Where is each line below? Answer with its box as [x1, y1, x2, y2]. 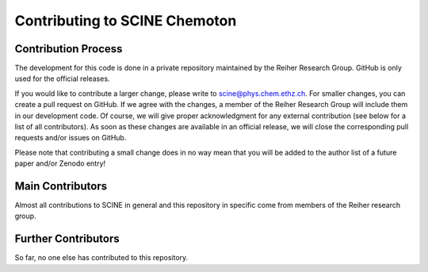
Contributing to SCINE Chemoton [14, 12, 237, 29]
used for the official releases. [14, 74, 110, 83]
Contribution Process [14, 42, 123, 56]
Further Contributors [14, 232, 120, 246]
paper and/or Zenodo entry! [14, 159, 106, 168]
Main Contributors [14, 179, 107, 193]
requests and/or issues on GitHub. [14, 133, 127, 143]
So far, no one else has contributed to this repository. [14, 253, 189, 262]
